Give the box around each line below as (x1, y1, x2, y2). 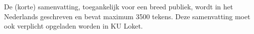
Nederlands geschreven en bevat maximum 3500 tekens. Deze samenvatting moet (4, 11, 251, 21)
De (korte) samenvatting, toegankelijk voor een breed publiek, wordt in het (4, 1, 233, 11)
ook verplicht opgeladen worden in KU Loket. (4, 21, 143, 31)
